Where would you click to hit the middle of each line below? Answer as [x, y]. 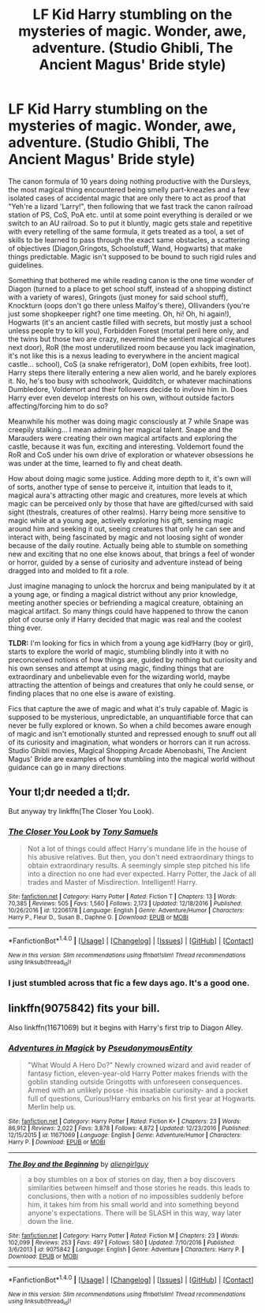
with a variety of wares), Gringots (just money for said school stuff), [118, 297]
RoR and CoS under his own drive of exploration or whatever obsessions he [131, 454]
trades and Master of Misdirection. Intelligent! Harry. [112, 882]
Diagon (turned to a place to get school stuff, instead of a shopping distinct [130, 289]
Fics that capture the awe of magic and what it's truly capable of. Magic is [128, 708]
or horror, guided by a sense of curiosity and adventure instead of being [125, 562]
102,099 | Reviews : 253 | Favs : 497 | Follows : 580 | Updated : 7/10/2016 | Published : [122, 1243]
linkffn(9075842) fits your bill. [84, 1008]
